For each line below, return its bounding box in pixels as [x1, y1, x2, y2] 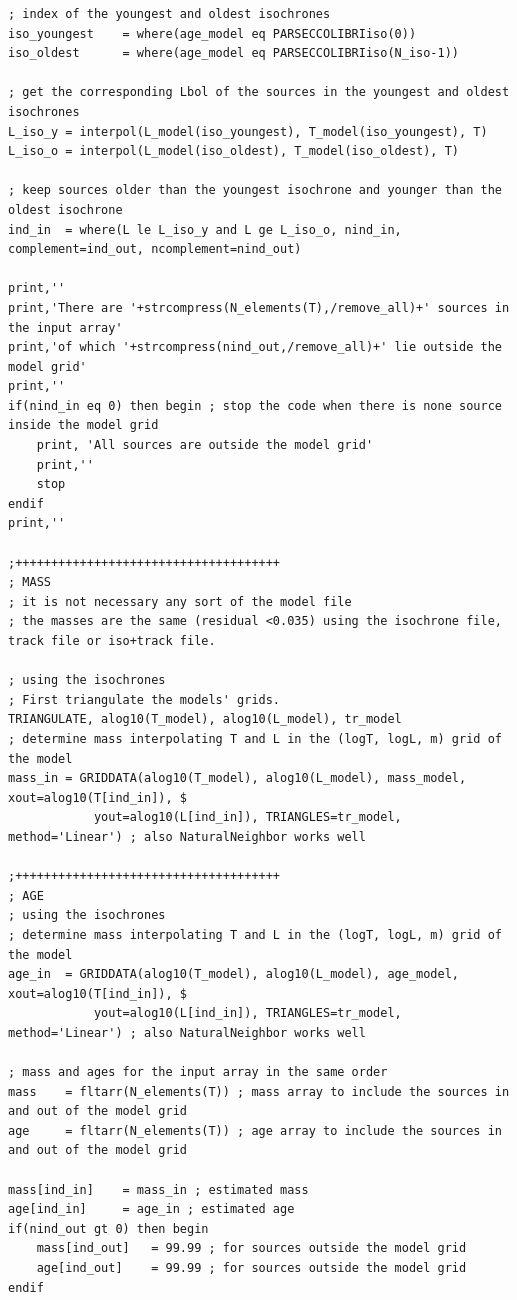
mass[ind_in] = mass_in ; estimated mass [8, 1182, 309, 1197]
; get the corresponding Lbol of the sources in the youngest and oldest [8, 85, 510, 100]
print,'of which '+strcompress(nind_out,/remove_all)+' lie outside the [8, 340, 502, 355]
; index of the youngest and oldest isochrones [8, 7, 331, 21]
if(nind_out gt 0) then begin [8, 1221, 209, 1236]
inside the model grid [8, 418, 159, 433]
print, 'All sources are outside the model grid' [36, 438, 374, 453]
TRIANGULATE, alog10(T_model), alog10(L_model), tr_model [8, 712, 402, 727]
